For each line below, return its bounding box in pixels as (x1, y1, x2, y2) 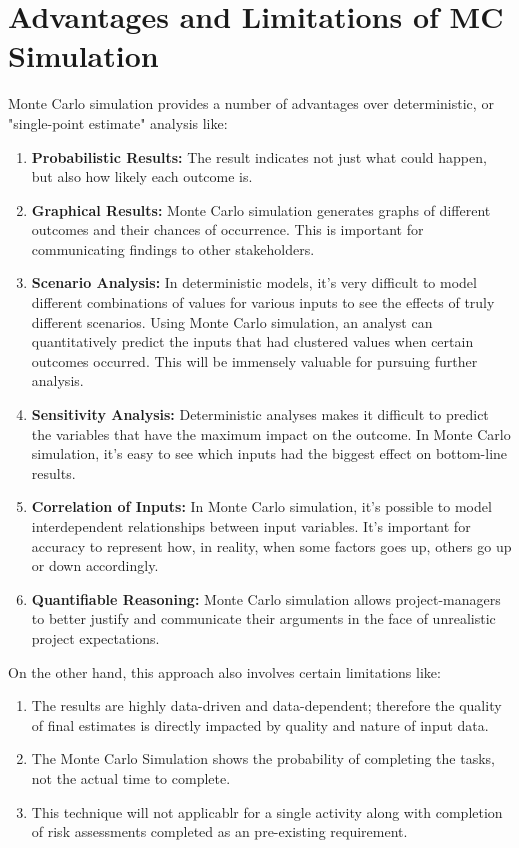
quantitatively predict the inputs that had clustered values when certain (31, 331, 474, 352)
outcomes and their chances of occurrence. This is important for (31, 219, 424, 240)
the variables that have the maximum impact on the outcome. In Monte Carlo (31, 423, 511, 444)
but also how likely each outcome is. (31, 166, 253, 187)
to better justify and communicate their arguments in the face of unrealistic (31, 608, 496, 629)
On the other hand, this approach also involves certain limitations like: (8, 661, 441, 682)
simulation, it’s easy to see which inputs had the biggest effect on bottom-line (31, 443, 508, 464)
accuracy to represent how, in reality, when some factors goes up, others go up (31, 535, 512, 556)
